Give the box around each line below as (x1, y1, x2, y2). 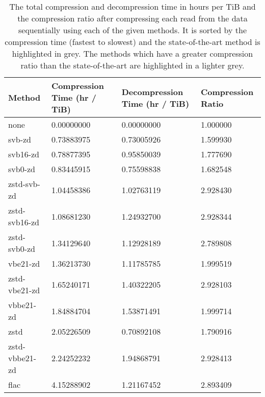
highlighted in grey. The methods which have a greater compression (12, 48, 253, 59)
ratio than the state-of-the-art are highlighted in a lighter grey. (20, 59, 245, 71)
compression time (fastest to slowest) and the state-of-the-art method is (5, 36, 260, 48)
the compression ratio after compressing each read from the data (17, 12, 248, 24)
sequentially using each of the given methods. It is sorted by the (18, 24, 247, 36)
